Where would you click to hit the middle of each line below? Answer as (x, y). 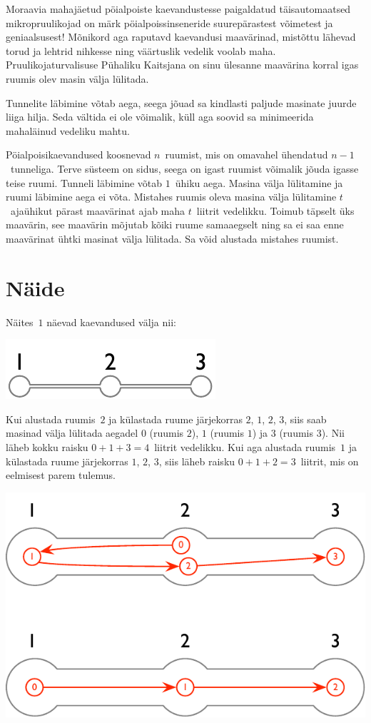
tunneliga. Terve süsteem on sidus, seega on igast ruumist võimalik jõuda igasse (184, 168)
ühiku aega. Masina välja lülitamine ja (259, 182)
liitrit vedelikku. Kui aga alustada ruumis (245, 447)
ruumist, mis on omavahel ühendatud (247, 155)
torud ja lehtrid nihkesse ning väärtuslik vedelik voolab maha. (141, 50)
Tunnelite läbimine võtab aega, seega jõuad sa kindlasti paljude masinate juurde (181, 102)
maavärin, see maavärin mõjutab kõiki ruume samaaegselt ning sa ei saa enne (175, 224)
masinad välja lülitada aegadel (72, 433)
